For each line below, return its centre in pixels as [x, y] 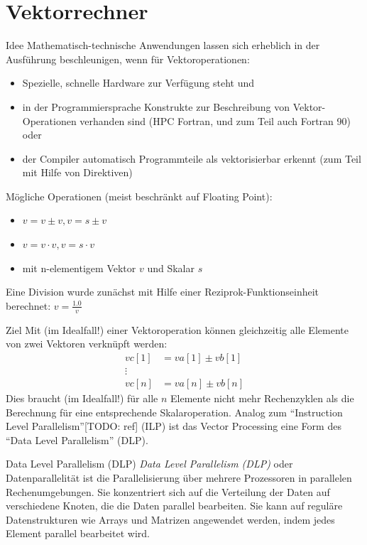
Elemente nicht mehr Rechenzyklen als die [262, 398]
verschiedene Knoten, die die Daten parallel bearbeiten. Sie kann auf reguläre [174, 506]
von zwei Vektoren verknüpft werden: [87, 344]
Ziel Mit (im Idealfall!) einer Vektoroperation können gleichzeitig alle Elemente [177, 329]
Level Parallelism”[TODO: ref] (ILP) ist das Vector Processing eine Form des [174, 426]
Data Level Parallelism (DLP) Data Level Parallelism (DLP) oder [149, 464]
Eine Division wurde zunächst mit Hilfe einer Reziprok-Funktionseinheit [162, 292]
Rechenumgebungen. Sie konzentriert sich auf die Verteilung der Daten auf [168, 491]
